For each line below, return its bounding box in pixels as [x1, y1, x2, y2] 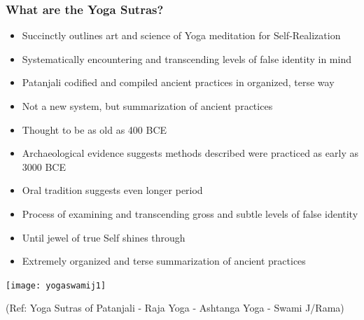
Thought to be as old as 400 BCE [22, 122, 167, 137]
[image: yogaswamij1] [6, 280, 106, 291]
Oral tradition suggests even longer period [22, 183, 203, 197]
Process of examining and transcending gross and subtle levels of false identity [22, 206, 358, 221]
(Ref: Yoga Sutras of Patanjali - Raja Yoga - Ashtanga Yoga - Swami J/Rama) [6, 300, 344, 315]
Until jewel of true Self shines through [22, 230, 185, 244]
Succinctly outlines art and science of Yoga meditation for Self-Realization [22, 28, 341, 43]
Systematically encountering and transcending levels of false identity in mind [22, 51, 351, 66]
